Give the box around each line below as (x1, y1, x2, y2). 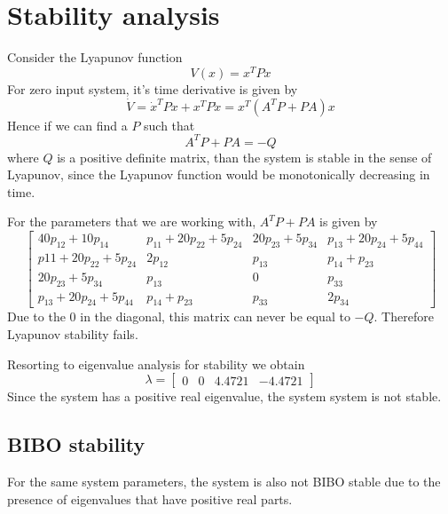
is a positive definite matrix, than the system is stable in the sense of (57, 147, 432, 166)
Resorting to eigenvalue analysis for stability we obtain (7, 354, 305, 373)
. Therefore (373, 307, 434, 326)
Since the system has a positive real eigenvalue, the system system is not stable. (7, 387, 442, 406)
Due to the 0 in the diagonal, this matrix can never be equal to (7, 307, 350, 326)
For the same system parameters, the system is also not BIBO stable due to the (7, 471, 441, 490)
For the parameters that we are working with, (7, 212, 256, 231)
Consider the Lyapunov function (7, 48, 183, 67)
